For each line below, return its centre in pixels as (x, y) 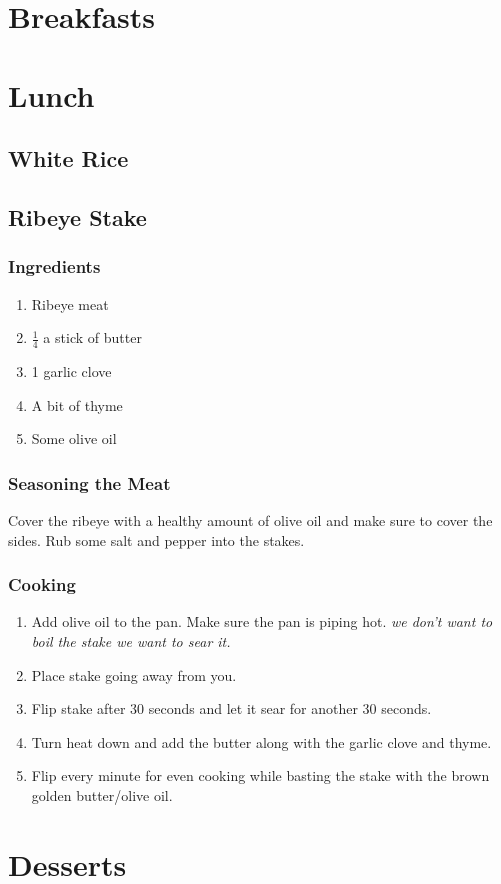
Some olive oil (74, 438)
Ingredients (54, 266)
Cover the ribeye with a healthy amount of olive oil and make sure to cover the (250, 519)
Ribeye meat (70, 303)
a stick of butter (92, 337)
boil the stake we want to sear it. (131, 640)
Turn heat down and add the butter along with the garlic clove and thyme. (261, 741)
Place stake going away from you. (134, 674)
